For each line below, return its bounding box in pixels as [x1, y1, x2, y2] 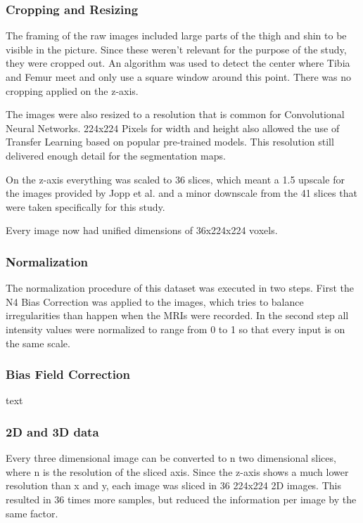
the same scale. [6, 335, 70, 350]
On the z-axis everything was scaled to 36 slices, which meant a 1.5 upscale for [6, 172, 345, 186]
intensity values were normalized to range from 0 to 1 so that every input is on [6, 321, 345, 336]
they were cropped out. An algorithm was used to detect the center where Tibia [6, 56, 350, 70]
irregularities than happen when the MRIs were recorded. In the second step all [6, 308, 349, 323]
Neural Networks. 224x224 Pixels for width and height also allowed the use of [6, 120, 340, 135]
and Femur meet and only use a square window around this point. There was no [6, 70, 352, 84]
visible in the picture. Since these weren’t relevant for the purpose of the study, [6, 41, 347, 56]
